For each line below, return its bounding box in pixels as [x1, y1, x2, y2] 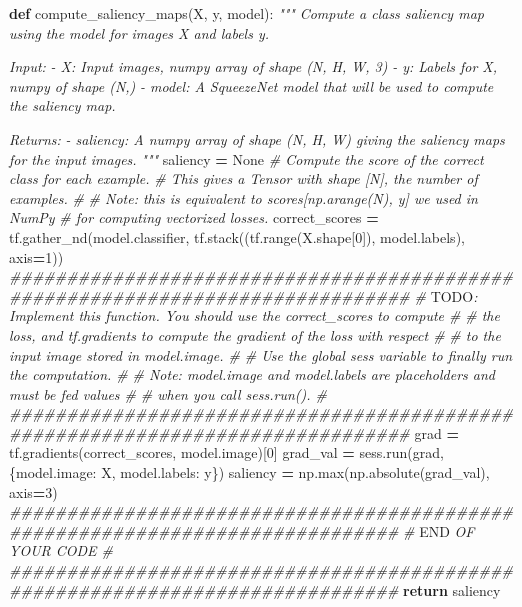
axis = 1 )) [9, 246, 64, 267]
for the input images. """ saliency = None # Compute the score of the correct [9, 148, 484, 169]
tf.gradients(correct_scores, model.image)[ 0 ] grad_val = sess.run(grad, [9, 442, 444, 463]
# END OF [403, 520, 475, 541]
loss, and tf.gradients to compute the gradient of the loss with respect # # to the [9, 324, 501, 345]
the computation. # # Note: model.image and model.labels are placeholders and [9, 364, 495, 385]
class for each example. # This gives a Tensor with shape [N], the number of [9, 168, 478, 189]
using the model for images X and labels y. [9, 22, 270, 43]
